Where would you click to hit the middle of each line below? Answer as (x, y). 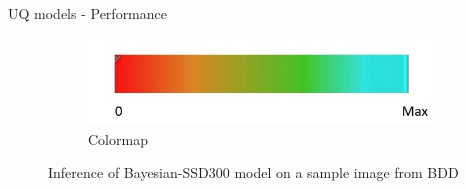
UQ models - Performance (87, 13)
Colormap (118, 138)
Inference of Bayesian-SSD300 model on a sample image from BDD (253, 172)
